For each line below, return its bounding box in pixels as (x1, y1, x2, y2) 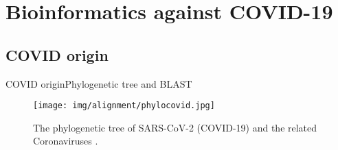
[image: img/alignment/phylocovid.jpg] (33, 101, 215, 111)
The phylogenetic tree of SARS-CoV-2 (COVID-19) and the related (33, 120, 317, 134)
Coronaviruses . (33, 134, 98, 148)
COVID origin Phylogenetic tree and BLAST (5, 76, 192, 90)
